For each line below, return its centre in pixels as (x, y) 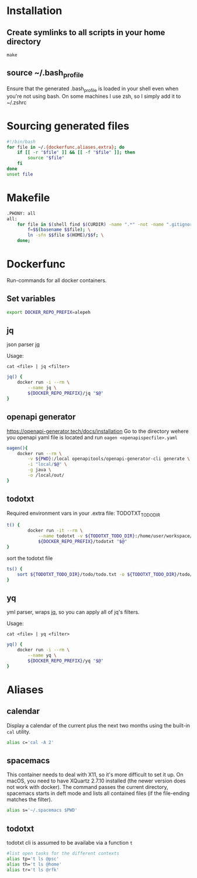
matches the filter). (30, 800)
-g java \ (39, 470)
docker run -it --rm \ (55, 531)
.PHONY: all (21, 213)
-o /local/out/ (46, 476)
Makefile (28, 198)
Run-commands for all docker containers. (57, 280)
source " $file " (46, 158)
